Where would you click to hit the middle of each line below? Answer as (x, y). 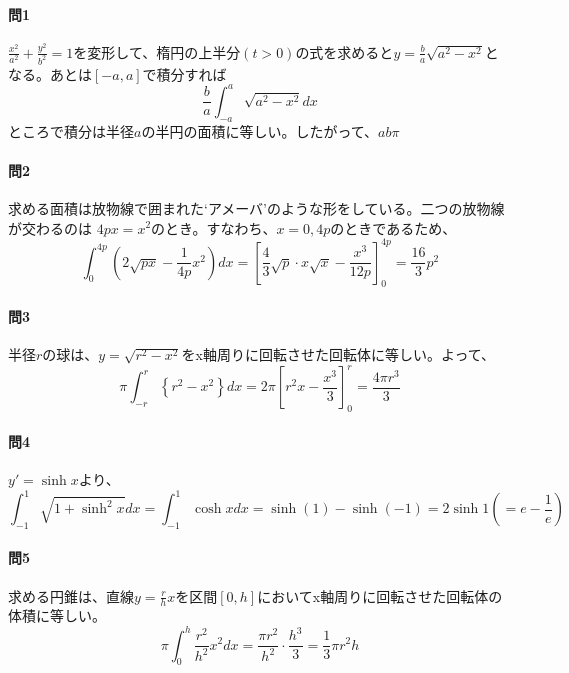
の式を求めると (344, 51)
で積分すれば (184, 73)
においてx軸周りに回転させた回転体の (380, 595)
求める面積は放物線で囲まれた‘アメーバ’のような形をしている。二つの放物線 (256, 207)
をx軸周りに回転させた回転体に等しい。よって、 (338, 354)
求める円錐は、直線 (71, 595)
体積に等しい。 (57, 615)
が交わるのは (50, 227)
